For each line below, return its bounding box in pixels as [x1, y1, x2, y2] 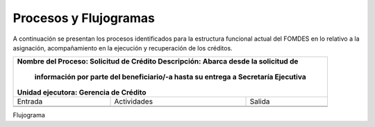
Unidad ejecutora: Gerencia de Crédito [17, 88, 147, 97]
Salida [249, 97, 270, 106]
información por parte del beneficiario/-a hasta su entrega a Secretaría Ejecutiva [34, 72, 306, 82]
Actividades [114, 97, 153, 106]
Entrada [17, 97, 43, 106]
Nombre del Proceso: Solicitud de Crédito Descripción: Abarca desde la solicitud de [17, 57, 299, 66]
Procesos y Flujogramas [12, 10, 156, 26]
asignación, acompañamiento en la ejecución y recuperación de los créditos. [12, 43, 233, 52]
